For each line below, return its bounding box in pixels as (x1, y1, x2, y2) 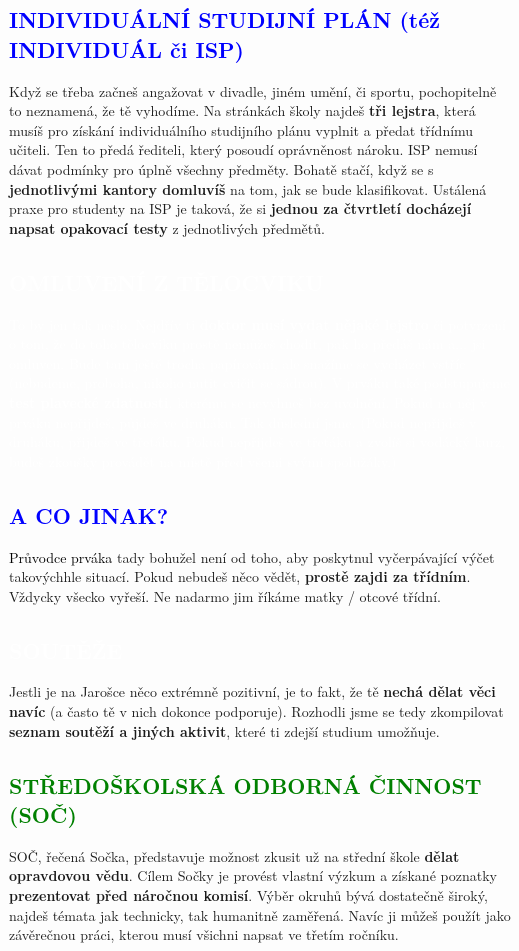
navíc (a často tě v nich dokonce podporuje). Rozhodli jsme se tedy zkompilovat (9, 701, 504, 722)
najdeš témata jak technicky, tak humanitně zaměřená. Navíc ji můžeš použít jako (9, 904, 511, 925)
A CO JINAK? (9, 499, 169, 530)
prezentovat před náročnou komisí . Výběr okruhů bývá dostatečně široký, (9, 885, 488, 906)
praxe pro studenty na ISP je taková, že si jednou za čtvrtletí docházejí (9, 198, 472, 219)
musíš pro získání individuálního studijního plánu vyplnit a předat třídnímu (9, 119, 474, 140)
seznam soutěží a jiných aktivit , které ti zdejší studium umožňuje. (9, 720, 440, 741)
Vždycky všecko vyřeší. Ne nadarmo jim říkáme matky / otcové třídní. (9, 585, 441, 606)
